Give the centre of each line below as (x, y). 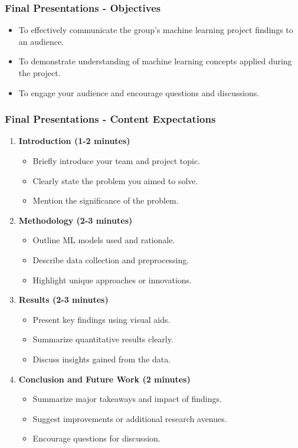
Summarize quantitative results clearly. (103, 339)
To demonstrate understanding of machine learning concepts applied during (155, 61)
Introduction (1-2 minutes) (74, 141)
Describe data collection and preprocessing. (111, 259)
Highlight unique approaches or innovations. (112, 279)
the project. (40, 73)
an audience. (41, 41)
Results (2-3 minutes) (63, 300)
